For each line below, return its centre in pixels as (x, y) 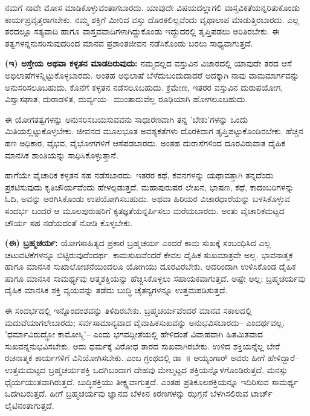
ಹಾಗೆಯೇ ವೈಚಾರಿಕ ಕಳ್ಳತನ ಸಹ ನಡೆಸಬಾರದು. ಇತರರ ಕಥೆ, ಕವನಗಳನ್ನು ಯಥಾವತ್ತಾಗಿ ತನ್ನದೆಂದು (139, 175)
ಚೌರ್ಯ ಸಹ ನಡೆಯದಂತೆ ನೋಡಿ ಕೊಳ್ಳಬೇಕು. (69, 222)
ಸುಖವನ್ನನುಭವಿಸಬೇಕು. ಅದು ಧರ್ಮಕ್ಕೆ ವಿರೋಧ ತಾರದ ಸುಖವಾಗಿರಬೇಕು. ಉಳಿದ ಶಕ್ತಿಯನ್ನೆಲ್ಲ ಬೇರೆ (143, 346)
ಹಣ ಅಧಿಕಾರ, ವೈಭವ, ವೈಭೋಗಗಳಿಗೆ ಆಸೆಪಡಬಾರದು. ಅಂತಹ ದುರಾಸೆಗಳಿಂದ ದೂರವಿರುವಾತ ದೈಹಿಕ (145, 142)
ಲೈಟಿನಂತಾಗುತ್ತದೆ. (30, 405)
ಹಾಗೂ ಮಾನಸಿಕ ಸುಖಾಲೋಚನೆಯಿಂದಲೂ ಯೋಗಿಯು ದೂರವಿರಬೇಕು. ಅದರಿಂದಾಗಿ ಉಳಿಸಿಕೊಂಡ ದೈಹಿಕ (150, 266)
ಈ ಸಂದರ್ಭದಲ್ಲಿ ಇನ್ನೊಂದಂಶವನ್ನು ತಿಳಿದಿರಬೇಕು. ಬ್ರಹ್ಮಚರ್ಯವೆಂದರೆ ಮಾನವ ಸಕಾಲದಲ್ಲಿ (128, 310)
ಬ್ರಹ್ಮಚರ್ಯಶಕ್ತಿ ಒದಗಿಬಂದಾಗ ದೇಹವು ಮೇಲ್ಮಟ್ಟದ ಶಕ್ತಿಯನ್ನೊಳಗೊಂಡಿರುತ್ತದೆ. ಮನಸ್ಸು (168, 370)
